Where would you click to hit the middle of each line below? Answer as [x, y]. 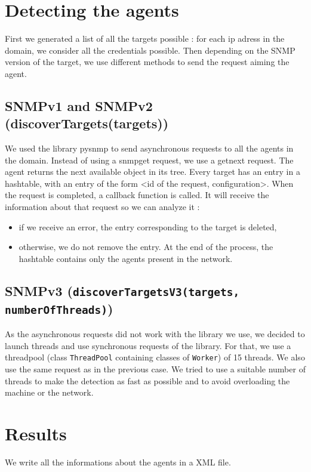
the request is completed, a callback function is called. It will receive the [137, 195]
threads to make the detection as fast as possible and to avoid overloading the [147, 380]
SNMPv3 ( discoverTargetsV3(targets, [122, 290]
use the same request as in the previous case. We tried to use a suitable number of [155, 369]
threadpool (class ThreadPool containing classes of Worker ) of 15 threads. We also [155, 357]
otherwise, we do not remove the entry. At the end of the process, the [146, 247]
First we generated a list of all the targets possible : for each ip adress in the [145, 38]
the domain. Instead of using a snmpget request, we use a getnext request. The [149, 160]
